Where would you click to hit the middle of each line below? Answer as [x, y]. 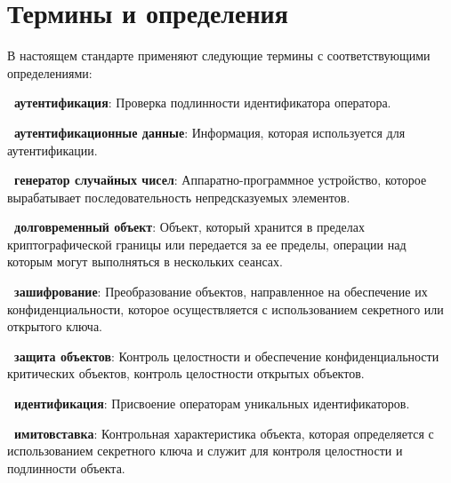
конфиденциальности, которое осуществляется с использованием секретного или [225, 309]
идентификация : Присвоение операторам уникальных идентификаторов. [212, 404]
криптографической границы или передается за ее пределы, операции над [207, 244]
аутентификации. [52, 150]
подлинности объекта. [66, 467]
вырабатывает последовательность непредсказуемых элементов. [179, 197]
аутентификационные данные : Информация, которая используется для [210, 132]
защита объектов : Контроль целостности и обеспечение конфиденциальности [227, 356]
